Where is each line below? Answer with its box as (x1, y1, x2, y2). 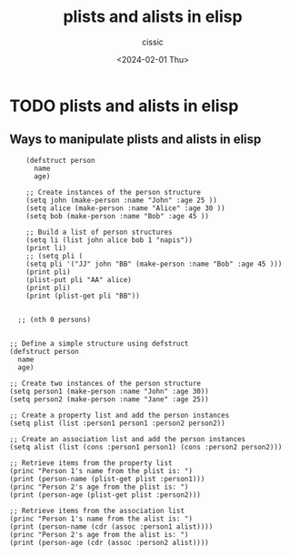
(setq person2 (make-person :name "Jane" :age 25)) (9, 394, 209, 404)
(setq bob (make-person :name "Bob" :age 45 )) (25, 211, 209, 220)
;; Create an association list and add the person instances (9, 434, 246, 443)
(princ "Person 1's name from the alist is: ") (9, 514, 194, 523)
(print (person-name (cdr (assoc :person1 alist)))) (9, 521, 214, 531)
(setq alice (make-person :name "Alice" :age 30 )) (25, 203, 225, 213)
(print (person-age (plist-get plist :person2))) (9, 490, 202, 500)
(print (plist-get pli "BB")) (25, 291, 141, 300)
